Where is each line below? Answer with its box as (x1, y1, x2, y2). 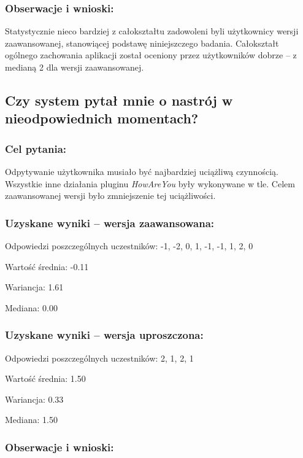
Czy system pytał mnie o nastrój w (5, 90, 233, 109)
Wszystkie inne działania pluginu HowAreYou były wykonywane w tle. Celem (5, 177, 295, 190)
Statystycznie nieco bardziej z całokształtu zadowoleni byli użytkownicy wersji (5, 25, 299, 37)
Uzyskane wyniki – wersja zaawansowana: (5, 215, 215, 230)
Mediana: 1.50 (5, 413, 58, 426)
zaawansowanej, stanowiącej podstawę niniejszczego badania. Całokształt (5, 36, 279, 49)
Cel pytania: (5, 141, 67, 156)
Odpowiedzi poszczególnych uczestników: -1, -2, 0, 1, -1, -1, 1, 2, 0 (5, 239, 253, 252)
